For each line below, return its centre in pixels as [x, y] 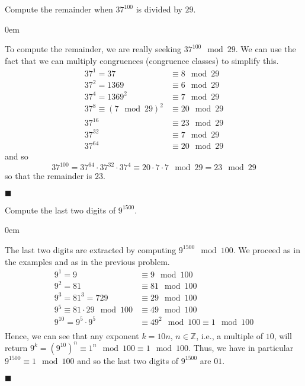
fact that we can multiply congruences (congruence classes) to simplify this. [142, 60]
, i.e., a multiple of [229, 335]
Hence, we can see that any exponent [72, 335]
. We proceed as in [267, 249]
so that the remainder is [49, 176]
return [16, 347]
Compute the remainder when [59, 9]
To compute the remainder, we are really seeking [93, 49]
